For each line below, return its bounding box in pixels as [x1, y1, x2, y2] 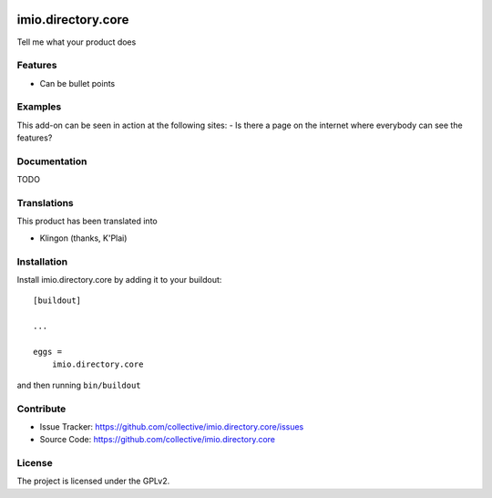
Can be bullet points [39, 78, 116, 88]
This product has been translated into [16, 215, 159, 227]
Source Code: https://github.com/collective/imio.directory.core [39, 434, 276, 445]
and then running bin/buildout [16, 379, 141, 390]
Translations [16, 197, 75, 210]
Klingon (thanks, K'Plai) [39, 233, 128, 244]
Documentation [16, 155, 87, 168]
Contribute [16, 402, 67, 415]
